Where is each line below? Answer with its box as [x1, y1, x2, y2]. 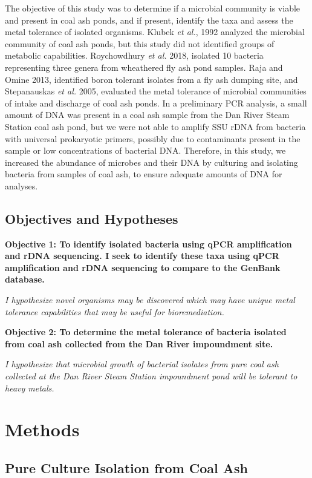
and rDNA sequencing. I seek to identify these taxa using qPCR [5, 249, 279, 262]
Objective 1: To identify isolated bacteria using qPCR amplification [5, 237, 292, 250]
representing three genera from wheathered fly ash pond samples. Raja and [5, 61, 283, 73]
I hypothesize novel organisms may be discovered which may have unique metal [5, 293, 295, 306]
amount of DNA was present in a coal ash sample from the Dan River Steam [5, 108, 290, 121]
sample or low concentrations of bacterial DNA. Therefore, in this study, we [5, 144, 286, 157]
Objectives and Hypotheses [5, 209, 178, 228]
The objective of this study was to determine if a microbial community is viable [5, 2, 301, 14]
